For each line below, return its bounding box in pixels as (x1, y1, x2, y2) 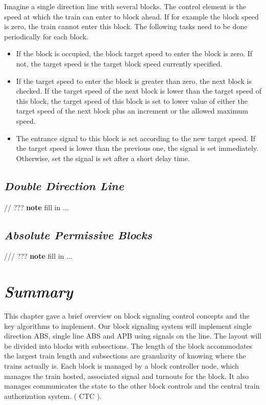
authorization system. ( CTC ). (4, 390, 102, 401)
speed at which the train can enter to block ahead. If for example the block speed (4, 11, 259, 21)
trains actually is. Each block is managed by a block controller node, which (4, 361, 239, 371)
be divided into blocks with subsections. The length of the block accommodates (4, 340, 253, 351)
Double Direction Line (4, 177, 124, 193)
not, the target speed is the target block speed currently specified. (16, 58, 223, 69)
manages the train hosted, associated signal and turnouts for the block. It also (4, 370, 249, 381)
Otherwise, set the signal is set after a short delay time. (16, 152, 190, 163)
